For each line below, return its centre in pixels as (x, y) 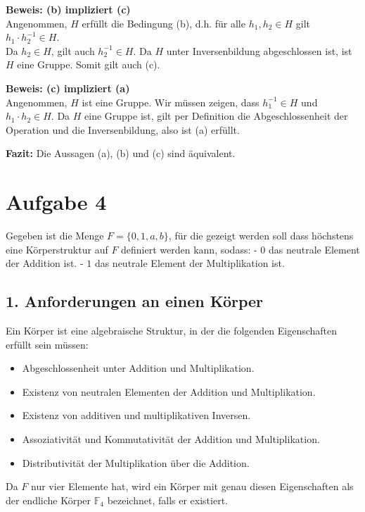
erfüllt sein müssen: (47, 344)
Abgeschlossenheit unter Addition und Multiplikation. (138, 368)
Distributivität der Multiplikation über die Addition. (136, 462)
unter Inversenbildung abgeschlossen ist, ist (259, 50)
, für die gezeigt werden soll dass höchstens (261, 236)
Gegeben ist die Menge (55, 236)
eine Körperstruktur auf (57, 249)
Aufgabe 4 (56, 202)
